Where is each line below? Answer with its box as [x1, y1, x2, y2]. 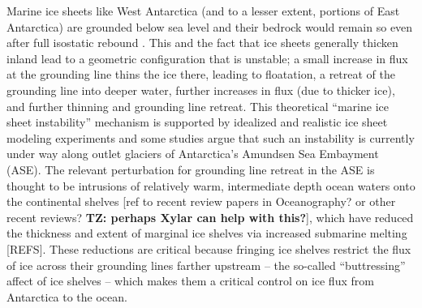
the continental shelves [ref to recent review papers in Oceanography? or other [6, 193, 396, 210]
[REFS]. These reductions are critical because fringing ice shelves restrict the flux [6, 240, 411, 257]
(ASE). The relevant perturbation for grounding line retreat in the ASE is [6, 160, 375, 178]
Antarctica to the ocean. [6, 288, 127, 305]
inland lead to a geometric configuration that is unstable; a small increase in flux [6, 49, 408, 66]
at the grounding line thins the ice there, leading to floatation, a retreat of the [6, 66, 395, 83]
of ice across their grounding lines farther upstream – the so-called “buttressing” [6, 256, 406, 273]
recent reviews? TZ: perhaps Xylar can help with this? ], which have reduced [6, 208, 414, 225]
